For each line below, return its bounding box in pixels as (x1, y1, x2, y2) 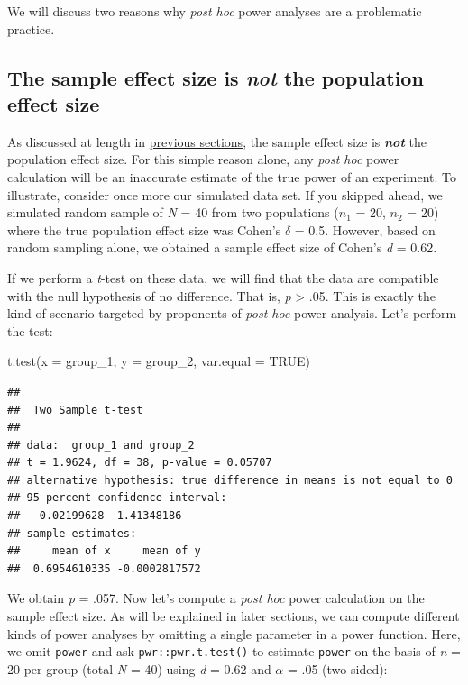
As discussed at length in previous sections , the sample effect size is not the (7, 132, 427, 151)
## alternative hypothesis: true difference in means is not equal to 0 (7, 473, 453, 487)
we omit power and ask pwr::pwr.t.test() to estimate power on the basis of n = (7, 642, 461, 661)
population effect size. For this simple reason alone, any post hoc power (7, 150, 399, 169)
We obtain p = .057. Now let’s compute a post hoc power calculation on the (7, 589, 425, 607)
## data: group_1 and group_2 (7, 438, 195, 452)
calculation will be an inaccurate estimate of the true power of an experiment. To (7, 167, 456, 186)
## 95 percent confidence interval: (7, 491, 227, 505)
